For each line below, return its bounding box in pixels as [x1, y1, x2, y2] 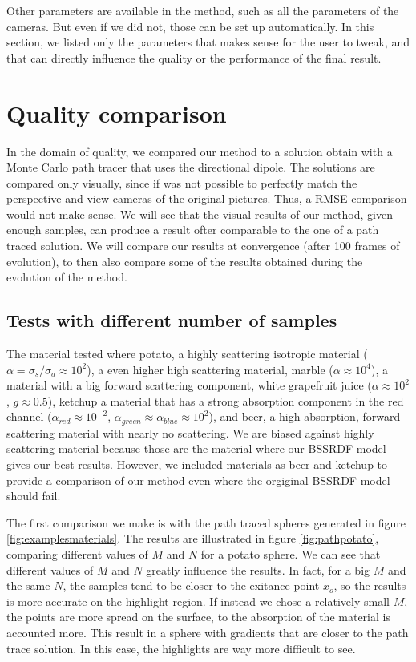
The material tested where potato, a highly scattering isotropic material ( [6, 345, 368, 362]
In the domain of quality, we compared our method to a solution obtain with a [6, 143, 393, 159]
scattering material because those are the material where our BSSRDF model [6, 440, 386, 457]
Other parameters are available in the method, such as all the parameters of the [6, 2, 399, 18]
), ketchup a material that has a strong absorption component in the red [47, 392, 404, 409]
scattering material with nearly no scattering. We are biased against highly [6, 424, 374, 441]
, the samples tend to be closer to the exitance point [63, 577, 320, 594]
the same [6, 577, 50, 594]
